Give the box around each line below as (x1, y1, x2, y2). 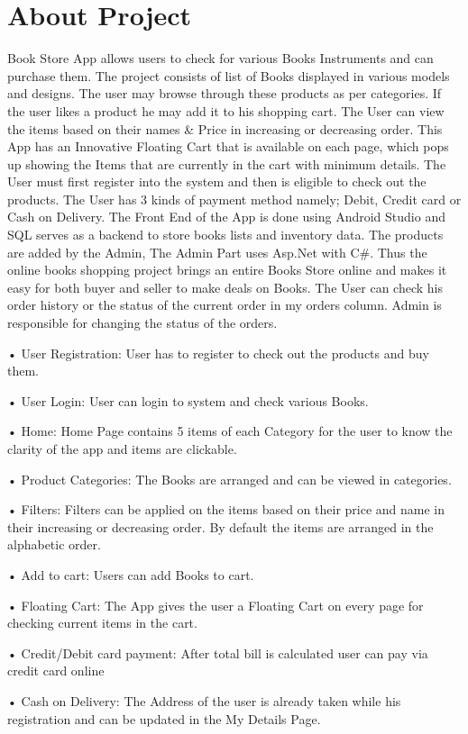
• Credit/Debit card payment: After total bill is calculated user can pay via (7, 643, 428, 662)
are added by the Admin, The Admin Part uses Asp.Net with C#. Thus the (7, 242, 427, 261)
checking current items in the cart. (7, 613, 197, 632)
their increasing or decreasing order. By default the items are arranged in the (7, 517, 434, 536)
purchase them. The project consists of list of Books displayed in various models (7, 66, 450, 85)
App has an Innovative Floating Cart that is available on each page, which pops (7, 137, 449, 156)
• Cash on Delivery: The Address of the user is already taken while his (7, 691, 401, 710)
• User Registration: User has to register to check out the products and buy (7, 343, 429, 362)
